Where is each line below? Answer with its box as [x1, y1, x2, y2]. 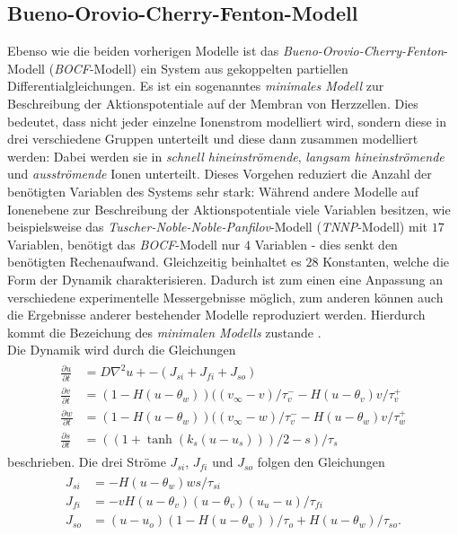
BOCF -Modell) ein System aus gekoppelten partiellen [54, 58, 348, 77]
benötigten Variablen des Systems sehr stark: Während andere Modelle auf [7, 181, 418, 200]
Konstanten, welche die [322, 252, 450, 271]
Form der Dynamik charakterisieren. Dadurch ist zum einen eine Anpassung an [7, 269, 443, 288]
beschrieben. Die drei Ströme [7, 452, 166, 471]
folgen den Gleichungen [257, 452, 385, 471]
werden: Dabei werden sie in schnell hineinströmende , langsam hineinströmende [7, 146, 445, 165]
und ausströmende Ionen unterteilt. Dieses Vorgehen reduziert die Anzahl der [7, 164, 432, 183]
